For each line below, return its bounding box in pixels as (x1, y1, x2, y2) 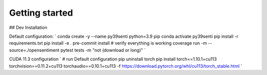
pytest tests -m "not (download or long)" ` (60, 47, 146, 53)
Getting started (9, 7, 73, 18)
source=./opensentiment (9, 47, 60, 53)
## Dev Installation (9, 25, 47, 30)
